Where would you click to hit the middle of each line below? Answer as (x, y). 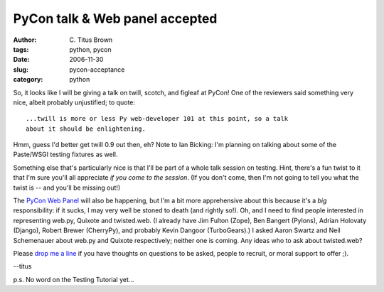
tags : (21, 49)
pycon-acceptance (97, 69)
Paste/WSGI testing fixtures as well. (65, 155)
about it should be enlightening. (86, 129)
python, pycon (90, 49)
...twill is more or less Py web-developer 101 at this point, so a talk (157, 119)
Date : (21, 60)
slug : (21, 69)
